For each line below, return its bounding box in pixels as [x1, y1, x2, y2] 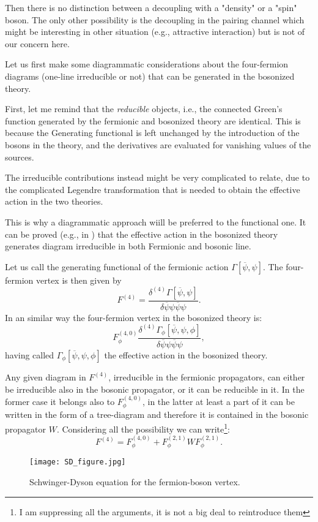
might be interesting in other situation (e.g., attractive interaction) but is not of [5, 25, 305, 38]
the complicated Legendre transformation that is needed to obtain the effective [5, 183, 300, 195]
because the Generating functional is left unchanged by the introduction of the [5, 126, 300, 139]
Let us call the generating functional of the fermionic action [5, 260, 229, 273]
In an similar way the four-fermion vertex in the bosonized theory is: [5, 311, 262, 323]
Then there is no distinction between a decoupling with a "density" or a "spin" [5, 1, 297, 13]
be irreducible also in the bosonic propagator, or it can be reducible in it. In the [5, 382, 305, 395]
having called [5, 348, 54, 361]
